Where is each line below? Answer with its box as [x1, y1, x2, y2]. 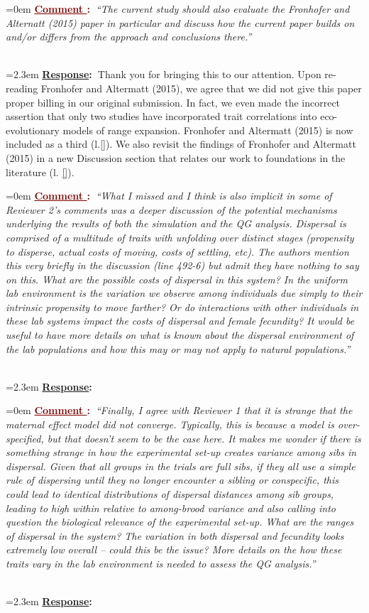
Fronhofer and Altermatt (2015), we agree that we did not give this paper [40, 80, 362, 95]
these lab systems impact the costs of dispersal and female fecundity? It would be [6, 313, 355, 328]
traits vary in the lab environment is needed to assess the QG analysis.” [6, 555, 316, 570]
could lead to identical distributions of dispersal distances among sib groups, [6, 487, 334, 501]
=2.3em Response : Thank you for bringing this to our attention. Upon [6, 67, 321, 82]
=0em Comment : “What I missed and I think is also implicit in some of [6, 188, 332, 203]
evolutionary [6, 122, 60, 137]
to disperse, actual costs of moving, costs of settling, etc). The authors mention [6, 244, 349, 259]
